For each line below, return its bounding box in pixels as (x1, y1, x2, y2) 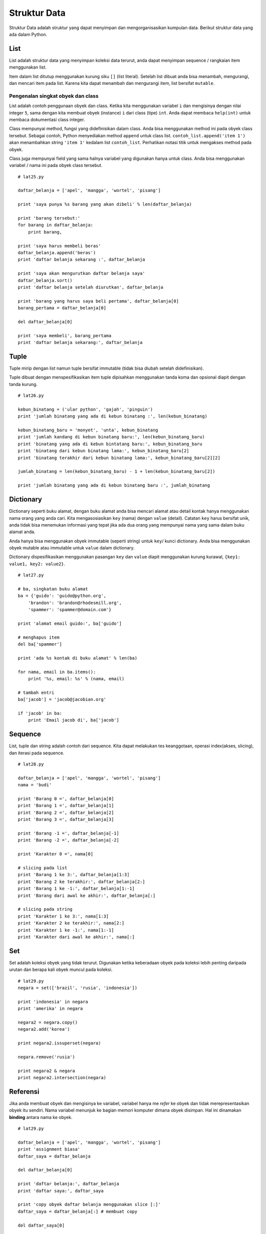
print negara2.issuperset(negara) (18, 1041, 101, 1046)
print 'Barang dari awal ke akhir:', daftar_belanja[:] (18, 892, 156, 898)
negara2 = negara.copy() (18, 1019, 78, 1025)
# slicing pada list (18, 865, 67, 871)
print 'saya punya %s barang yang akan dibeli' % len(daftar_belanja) (18, 201, 192, 207)
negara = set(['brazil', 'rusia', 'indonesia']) (18, 985, 137, 991)
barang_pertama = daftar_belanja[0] (18, 305, 106, 311)
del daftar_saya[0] (18, 1222, 65, 1228)
